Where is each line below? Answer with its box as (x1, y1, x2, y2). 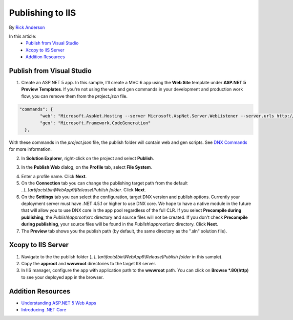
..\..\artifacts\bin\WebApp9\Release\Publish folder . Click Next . (21, 187, 146, 193)
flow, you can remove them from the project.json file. (21, 93, 128, 99)
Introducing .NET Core (21, 307, 66, 313)
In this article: (9, 33, 37, 39)
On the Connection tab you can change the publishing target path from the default (21, 180, 188, 186)
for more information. (9, 146, 52, 152)
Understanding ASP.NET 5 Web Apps (21, 300, 96, 306)
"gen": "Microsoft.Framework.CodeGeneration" (40, 120, 151, 126)
